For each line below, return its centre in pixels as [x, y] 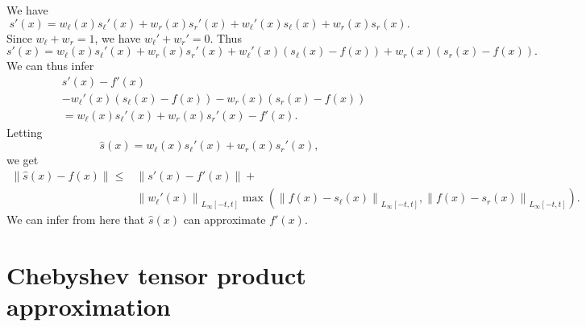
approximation [89, 306]
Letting [25, 132]
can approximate [224, 219]
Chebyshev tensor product [156, 274]
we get [23, 160]
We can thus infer [50, 66]
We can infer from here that [76, 219]
